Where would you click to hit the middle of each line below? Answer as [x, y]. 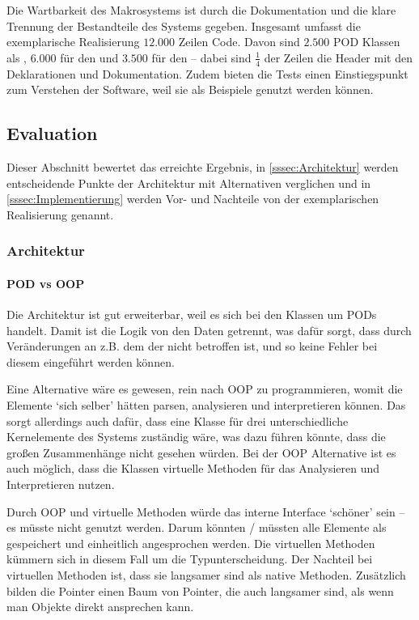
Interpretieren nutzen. [61, 484]
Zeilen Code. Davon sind [239, 42]
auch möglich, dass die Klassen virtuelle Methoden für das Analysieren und [193, 468]
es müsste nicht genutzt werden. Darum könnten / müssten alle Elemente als [197, 527]
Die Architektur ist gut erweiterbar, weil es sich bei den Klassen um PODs [192, 314]
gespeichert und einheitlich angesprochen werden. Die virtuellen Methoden [191, 543]
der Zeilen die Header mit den [338, 57]
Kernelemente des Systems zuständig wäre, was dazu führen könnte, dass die [196, 437]
